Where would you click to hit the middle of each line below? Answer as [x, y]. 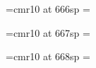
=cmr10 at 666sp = [48, 8]
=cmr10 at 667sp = [48, 32]
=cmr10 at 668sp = [48, 56]
